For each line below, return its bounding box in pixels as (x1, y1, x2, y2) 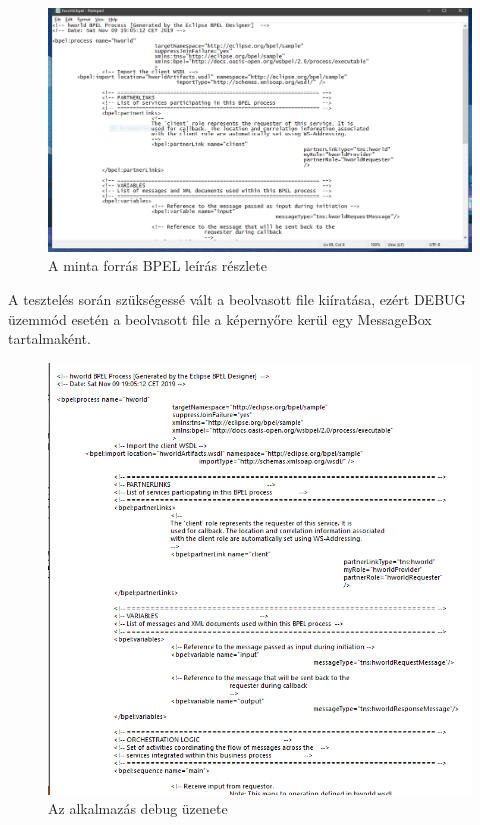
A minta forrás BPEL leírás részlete (48, 255, 267, 276)
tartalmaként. (8, 328, 91, 349)
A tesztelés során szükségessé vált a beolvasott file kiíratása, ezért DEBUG (8, 289, 466, 310)
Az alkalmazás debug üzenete (48, 798, 228, 819)
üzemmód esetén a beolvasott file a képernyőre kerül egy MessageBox (8, 308, 432, 329)
